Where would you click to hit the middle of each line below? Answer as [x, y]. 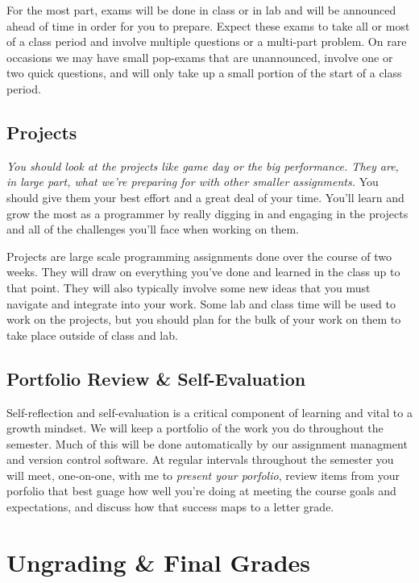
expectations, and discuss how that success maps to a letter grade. [170, 507]
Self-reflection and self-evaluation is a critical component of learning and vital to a [209, 412]
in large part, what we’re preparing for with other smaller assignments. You [193, 182]
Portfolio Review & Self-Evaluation [156, 378]
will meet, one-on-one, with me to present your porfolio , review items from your [203, 475]
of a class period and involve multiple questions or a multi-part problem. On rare [207, 41]
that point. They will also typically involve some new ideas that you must [189, 287]
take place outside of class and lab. [92, 335]
